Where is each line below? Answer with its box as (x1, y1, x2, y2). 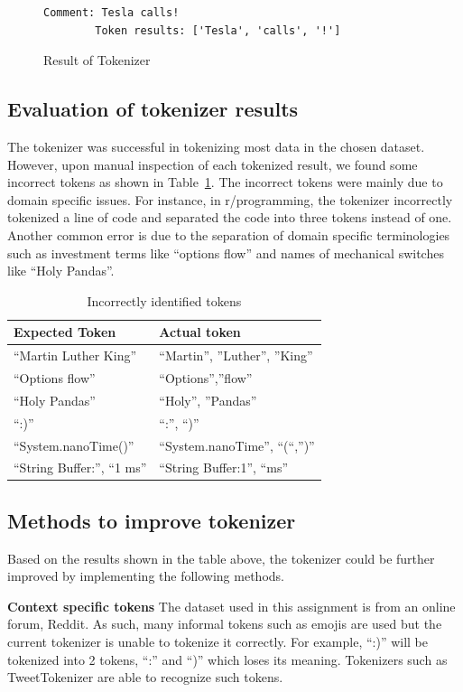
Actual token (159, 323, 241, 341)
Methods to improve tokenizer (7, 506, 296, 534)
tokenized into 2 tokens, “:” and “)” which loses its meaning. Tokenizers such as (7, 650, 448, 669)
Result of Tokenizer (43, 51, 151, 70)
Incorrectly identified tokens (87, 291, 242, 310)
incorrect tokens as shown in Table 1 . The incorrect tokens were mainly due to (7, 173, 443, 192)
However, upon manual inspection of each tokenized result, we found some (7, 154, 418, 173)
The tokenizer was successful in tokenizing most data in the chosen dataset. (7, 136, 425, 155)
